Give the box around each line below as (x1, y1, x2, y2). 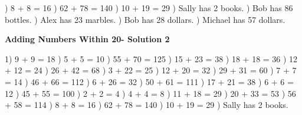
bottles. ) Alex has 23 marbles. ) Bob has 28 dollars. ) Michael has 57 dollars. (5, 13, 285, 25)
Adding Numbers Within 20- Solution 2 (5, 33, 170, 45)
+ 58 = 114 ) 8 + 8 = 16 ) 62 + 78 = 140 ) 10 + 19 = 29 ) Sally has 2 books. (5, 99, 288, 111)
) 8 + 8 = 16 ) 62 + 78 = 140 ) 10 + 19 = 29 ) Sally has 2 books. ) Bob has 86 (5, 2, 293, 13)
